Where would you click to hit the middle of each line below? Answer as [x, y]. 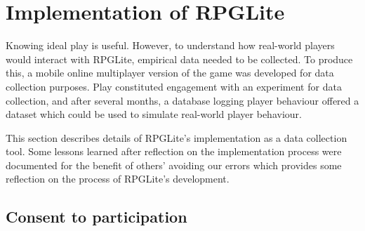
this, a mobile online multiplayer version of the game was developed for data [170, 73]
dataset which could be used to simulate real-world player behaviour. [154, 114]
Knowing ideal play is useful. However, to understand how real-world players [170, 45]
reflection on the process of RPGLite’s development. [118, 179]
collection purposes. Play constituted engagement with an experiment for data [174, 86]
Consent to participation [97, 217]
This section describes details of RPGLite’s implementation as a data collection [177, 137]
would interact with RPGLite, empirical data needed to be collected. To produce [179, 59]
